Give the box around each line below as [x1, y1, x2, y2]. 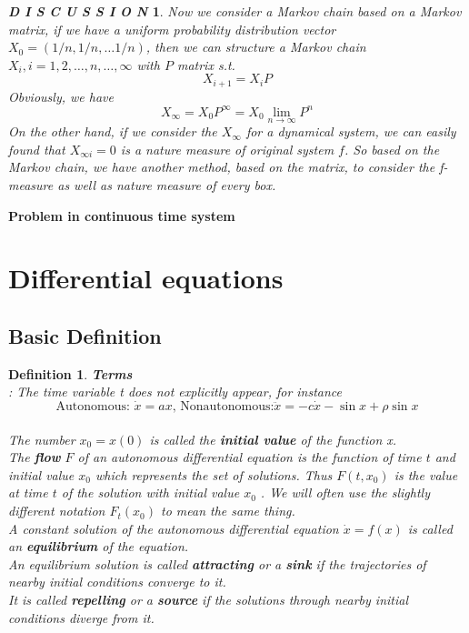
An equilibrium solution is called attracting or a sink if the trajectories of [8, 554, 426, 573]
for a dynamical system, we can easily [245, 122, 456, 141]
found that [8, 139, 65, 158]
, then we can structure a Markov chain [145, 37, 366, 56]
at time [8, 483, 48, 502]
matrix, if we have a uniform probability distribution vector [8, 19, 336, 38]
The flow [8, 447, 61, 467]
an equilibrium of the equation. [8, 537, 189, 556]
